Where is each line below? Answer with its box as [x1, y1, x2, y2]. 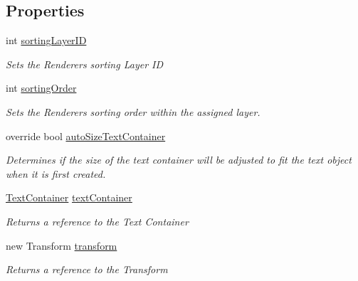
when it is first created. [6, 166, 106, 181]
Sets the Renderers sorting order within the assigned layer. [6, 104, 260, 119]
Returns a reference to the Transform [6, 262, 168, 277]
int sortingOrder [6, 80, 77, 95]
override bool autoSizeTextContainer [6, 128, 166, 143]
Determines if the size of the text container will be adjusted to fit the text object [6, 152, 352, 167]
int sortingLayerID [6, 33, 87, 48]
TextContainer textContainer [6, 190, 132, 205]
